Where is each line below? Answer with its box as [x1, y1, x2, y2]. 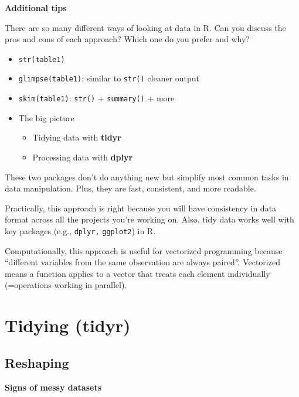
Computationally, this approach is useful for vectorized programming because [5, 244, 283, 256]
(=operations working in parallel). [5, 279, 127, 291]
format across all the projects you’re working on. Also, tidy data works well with [5, 213, 294, 225]
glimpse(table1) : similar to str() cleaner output [18, 72, 200, 84]
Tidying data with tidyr [32, 131, 121, 143]
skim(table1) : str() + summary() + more [18, 92, 175, 104]
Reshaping [5, 353, 69, 371]
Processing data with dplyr [32, 150, 133, 163]
